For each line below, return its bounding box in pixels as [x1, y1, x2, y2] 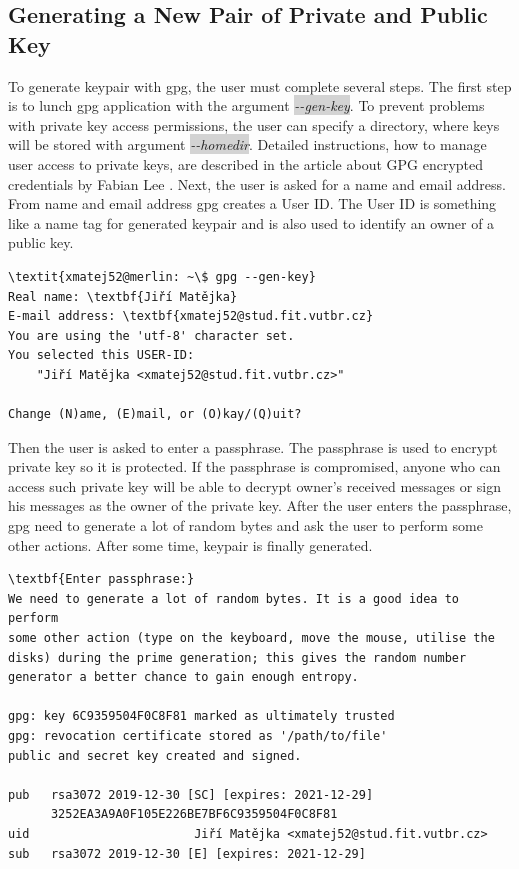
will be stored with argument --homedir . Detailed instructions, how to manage [8, 134, 487, 155]
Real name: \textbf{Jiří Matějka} [8, 289, 238, 304]
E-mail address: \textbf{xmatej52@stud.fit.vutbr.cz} [8, 309, 374, 324]
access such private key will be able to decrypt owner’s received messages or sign [8, 475, 502, 496]
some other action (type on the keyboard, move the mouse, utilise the [8, 631, 495, 646]
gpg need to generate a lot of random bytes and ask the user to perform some [8, 515, 483, 536]
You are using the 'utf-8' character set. [8, 328, 295, 343]
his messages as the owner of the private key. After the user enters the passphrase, [8, 495, 512, 516]
